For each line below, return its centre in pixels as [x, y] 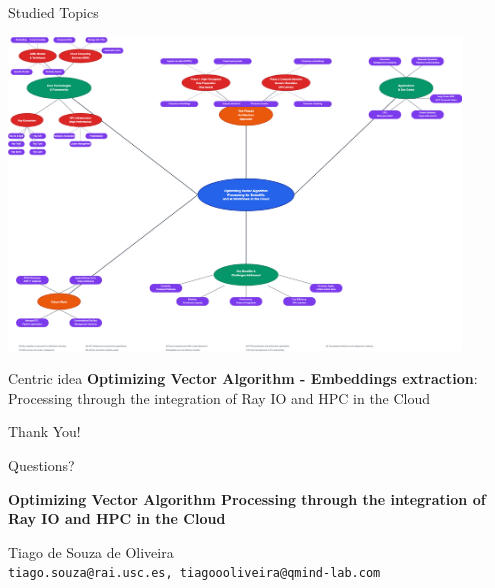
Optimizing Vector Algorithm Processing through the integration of [247, 498]
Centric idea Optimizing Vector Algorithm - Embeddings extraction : [243, 378]
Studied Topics [53, 12]
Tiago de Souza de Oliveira [91, 551]
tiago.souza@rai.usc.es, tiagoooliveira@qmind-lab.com [194, 573]
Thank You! [44, 431]
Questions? [41, 465]
